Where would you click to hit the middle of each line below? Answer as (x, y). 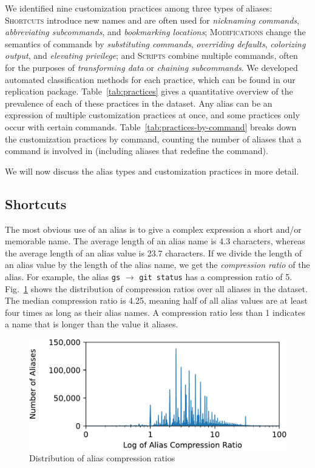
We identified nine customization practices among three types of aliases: (139, 8)
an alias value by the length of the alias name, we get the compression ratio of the (157, 265)
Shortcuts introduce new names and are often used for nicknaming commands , (152, 20)
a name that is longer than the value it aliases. (92, 324)
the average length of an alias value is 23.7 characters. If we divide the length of (154, 252)
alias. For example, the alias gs (63, 276)
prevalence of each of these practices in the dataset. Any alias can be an (139, 103)
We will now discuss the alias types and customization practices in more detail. (152, 171)
